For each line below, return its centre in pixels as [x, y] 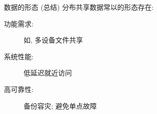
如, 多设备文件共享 [53, 40]
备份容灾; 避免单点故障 [60, 105]
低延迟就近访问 [48, 73]
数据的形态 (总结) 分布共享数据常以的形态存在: [79, 7]
